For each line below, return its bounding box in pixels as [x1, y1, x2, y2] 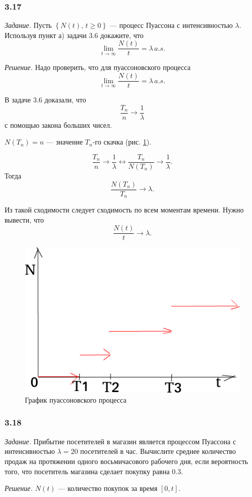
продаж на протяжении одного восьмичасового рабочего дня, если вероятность [5, 455, 248, 466]
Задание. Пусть [5, 20, 52, 30]
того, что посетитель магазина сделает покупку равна [5, 466, 170, 476]
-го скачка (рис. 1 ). [92, 136, 152, 147]
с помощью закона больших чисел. [5, 119, 112, 130]
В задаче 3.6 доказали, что [5, 94, 86, 105]
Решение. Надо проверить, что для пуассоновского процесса [5, 62, 191, 73]
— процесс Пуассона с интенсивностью [110, 20, 233, 30]
